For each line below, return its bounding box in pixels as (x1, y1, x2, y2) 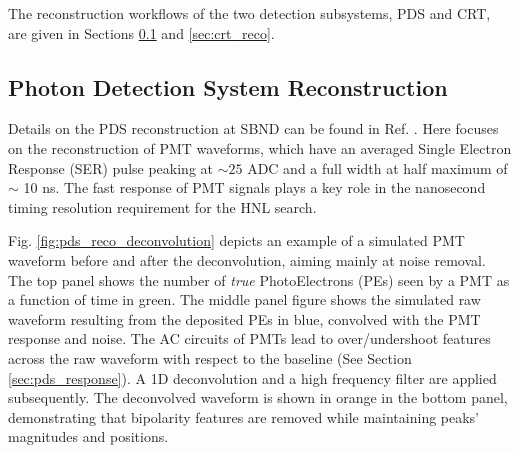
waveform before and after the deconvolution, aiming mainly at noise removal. (8, 249, 486, 270)
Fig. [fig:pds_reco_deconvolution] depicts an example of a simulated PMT (8, 230, 465, 251)
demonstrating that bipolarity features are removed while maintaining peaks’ (8, 406, 480, 427)
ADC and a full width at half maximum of (247, 157, 508, 178)
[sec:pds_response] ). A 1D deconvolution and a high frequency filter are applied (8, 367, 497, 388)
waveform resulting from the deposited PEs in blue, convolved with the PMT (8, 308, 481, 329)
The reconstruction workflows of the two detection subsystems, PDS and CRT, (8, 3, 491, 23)
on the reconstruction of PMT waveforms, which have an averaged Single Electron (8, 137, 512, 158)
